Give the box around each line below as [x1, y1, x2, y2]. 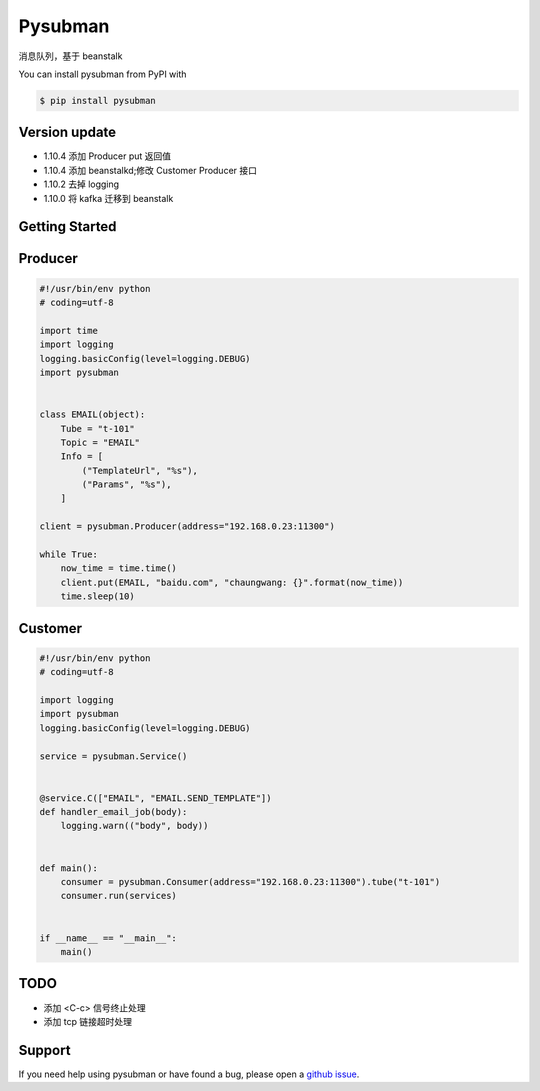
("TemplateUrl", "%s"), [81, 465, 199, 476]
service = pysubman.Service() [39, 750, 188, 762]
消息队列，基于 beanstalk [18, 50, 123, 62]
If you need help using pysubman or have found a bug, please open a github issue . [18, 1068, 360, 1080]
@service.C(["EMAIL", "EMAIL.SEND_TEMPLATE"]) [39, 792, 272, 804]
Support [18, 1041, 71, 1059]
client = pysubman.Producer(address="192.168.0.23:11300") [39, 521, 335, 532]
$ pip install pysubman [39, 95, 157, 106]
